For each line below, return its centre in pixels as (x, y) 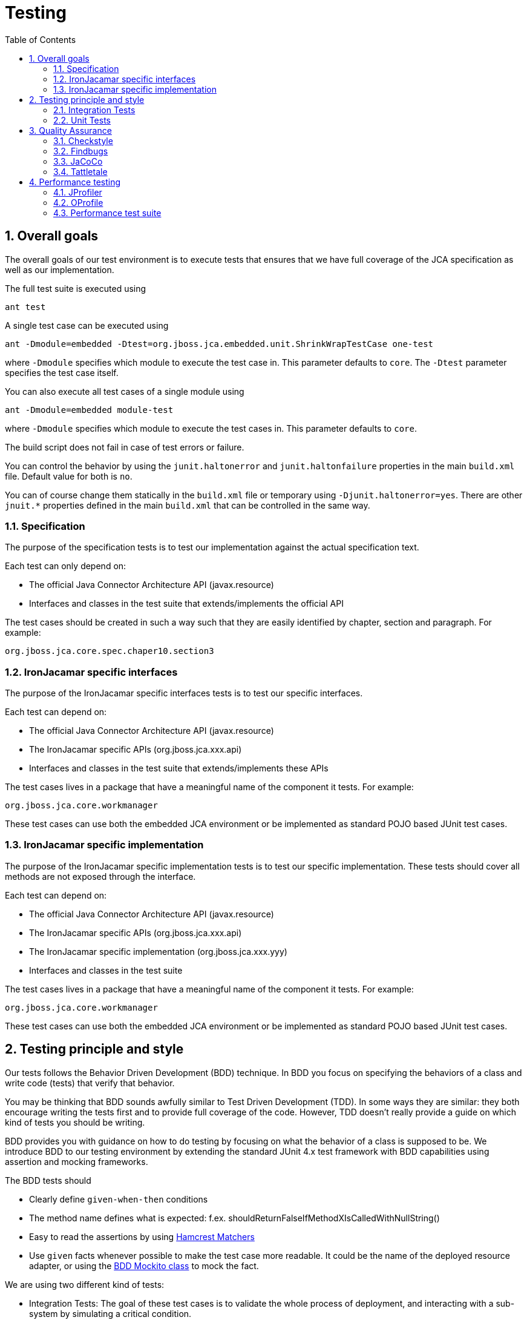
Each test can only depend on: (66, 566)
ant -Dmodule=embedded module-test (89, 410)
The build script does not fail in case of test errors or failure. (125, 447)
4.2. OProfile (78, 202)
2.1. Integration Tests (94, 110)
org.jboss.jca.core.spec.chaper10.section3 (110, 651)
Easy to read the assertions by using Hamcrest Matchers (142, 1236)
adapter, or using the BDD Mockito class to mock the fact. (144, 1266)
